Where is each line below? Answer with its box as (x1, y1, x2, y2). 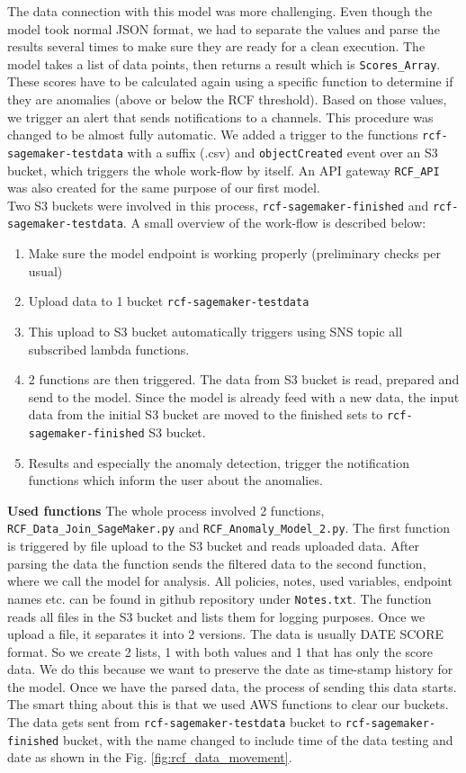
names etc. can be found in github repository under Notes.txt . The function (7, 589, 432, 607)
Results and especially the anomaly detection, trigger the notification (28, 453, 410, 472)
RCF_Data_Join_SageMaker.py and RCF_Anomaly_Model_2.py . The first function (7, 518, 450, 537)
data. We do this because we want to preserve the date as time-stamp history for (7, 660, 453, 679)
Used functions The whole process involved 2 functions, (7, 500, 325, 519)
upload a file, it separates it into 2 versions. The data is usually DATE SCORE (7, 625, 444, 643)
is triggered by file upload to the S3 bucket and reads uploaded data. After (7, 536, 420, 555)
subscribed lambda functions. (28, 339, 190, 358)
